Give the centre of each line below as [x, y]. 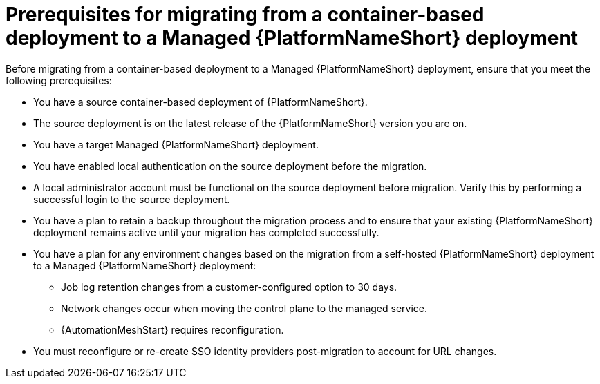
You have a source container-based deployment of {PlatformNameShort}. [200, 102]
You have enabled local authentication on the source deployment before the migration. [230, 166]
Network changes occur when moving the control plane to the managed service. [244, 308]
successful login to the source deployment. [132, 199]
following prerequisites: [59, 80]
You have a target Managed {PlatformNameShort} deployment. [176, 144]
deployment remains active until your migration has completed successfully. [206, 232]
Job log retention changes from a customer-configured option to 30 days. [229, 287]
